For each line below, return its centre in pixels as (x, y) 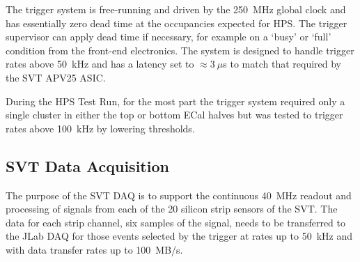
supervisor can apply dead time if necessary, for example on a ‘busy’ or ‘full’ (169, 37)
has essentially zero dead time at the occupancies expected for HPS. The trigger (177, 23)
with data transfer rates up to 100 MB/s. (94, 249)
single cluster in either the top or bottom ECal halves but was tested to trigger (174, 115)
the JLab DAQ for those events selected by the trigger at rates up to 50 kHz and (179, 236)
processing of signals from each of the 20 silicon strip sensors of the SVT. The (172, 209)
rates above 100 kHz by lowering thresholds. (100, 128)
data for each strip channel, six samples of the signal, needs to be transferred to (175, 222)
